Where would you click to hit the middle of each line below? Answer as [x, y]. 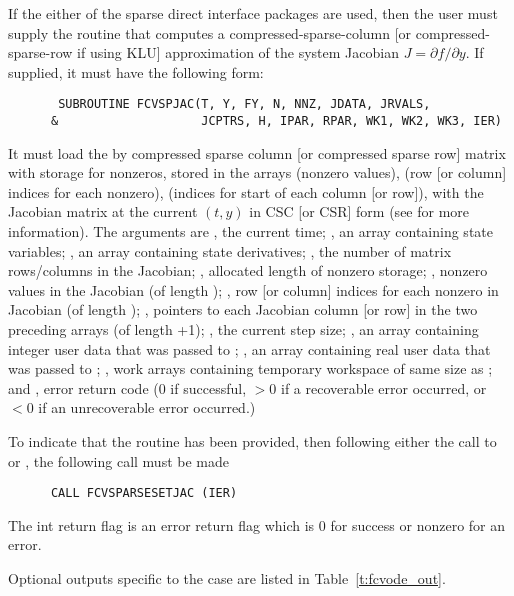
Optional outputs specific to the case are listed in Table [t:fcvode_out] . [227, 578]
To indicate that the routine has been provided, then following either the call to [252, 441]
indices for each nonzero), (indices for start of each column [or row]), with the [246, 191]
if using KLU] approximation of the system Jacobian [238, 52]
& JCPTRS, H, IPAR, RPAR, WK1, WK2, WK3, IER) [276, 121]
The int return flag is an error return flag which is [161, 524]
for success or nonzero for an [418, 524]
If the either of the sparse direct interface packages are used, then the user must [253, 13]
